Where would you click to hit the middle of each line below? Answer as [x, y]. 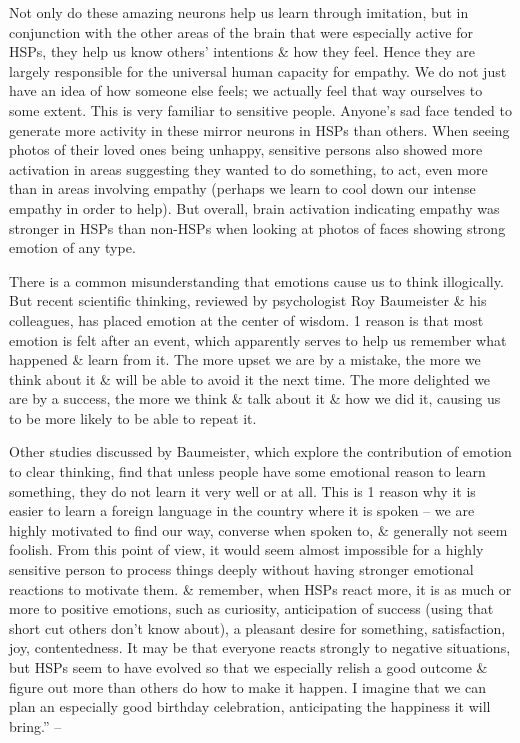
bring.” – [35, 725]
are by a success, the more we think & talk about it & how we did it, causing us [255, 398]
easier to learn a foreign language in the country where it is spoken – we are [242, 510]
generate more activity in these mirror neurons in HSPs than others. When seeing [259, 129]
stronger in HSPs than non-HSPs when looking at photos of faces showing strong [257, 227]
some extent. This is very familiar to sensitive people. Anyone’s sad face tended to [261, 109]
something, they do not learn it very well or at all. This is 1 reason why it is [242, 490]
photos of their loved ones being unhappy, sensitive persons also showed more [246, 149]
